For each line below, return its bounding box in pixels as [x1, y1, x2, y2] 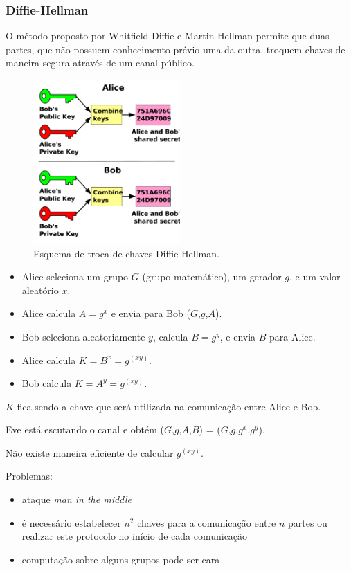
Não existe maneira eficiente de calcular [6, 445, 174, 460]
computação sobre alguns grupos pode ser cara [21, 552, 220, 566]
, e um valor [289, 269, 341, 284]
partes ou [287, 515, 327, 529]
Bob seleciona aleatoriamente [21, 329, 145, 343]
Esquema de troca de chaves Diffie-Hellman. [33, 246, 219, 260]
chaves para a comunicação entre [137, 515, 276, 529]
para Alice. [269, 329, 316, 343]
